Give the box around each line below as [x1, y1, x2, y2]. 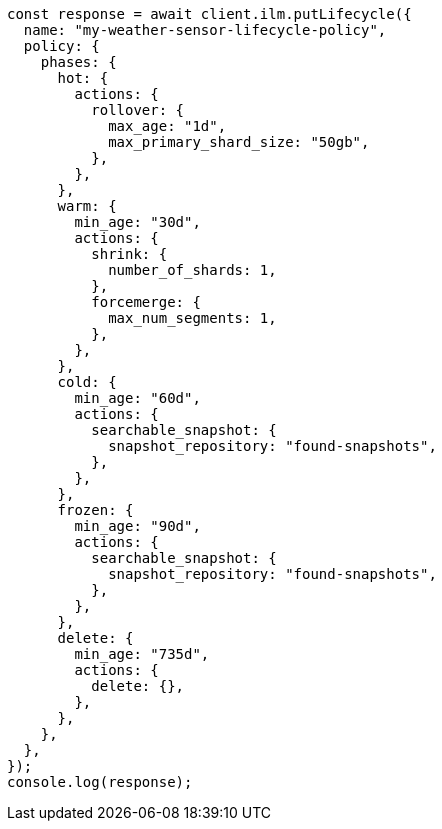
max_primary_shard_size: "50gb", [108, 134, 370, 150]
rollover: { [91, 102, 185, 118]
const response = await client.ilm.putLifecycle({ [7, 6, 412, 22]
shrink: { [91, 246, 168, 262]
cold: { [57, 374, 117, 390]
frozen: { [57, 502, 134, 518]
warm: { [57, 198, 117, 214]
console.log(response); [7, 774, 193, 790]
